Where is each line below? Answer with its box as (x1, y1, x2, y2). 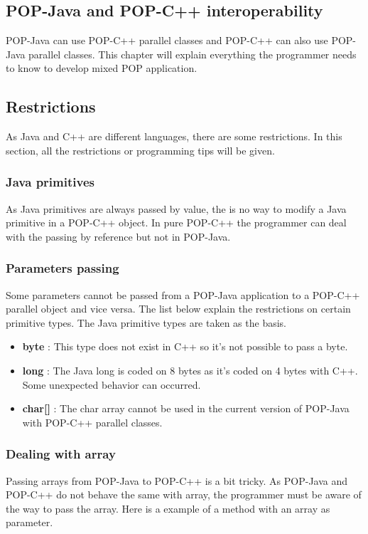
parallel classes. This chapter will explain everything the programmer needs (28, 46, 357, 61)
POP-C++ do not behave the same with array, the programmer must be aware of (6, 487, 362, 502)
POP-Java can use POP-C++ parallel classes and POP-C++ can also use (6, 33, 328, 48)
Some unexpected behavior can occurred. (22, 377, 201, 392)
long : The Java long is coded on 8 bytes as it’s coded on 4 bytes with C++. (22, 362, 358, 377)
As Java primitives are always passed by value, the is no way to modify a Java (6, 201, 347, 216)
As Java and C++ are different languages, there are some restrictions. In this (6, 129, 342, 144)
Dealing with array (6, 445, 116, 463)
